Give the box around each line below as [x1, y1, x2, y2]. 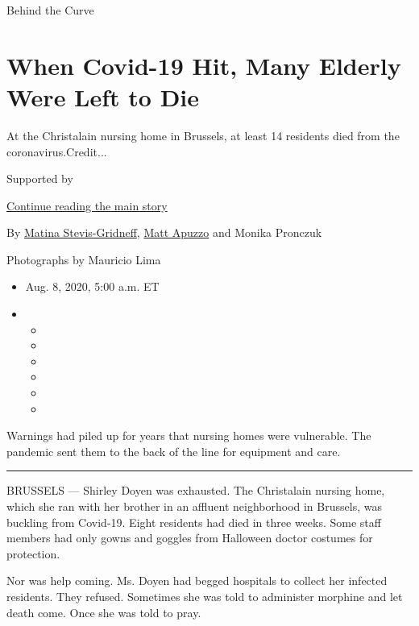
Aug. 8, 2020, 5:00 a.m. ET [25, 278, 160, 295]
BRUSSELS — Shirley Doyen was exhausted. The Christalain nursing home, [6, 482, 385, 499]
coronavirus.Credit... [6, 143, 107, 160]
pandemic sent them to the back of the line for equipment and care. [6, 442, 341, 459]
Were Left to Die [6, 80, 200, 113]
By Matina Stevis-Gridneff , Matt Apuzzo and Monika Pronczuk [6, 224, 322, 241]
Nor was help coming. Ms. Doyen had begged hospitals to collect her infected [6, 572, 388, 589]
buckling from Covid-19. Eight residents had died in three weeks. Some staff [6, 513, 381, 530]
